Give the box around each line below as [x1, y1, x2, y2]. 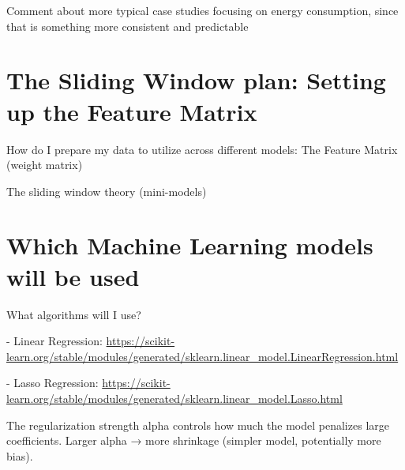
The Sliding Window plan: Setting [6, 64, 386, 96]
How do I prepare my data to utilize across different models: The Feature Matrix [6, 141, 398, 157]
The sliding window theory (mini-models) [6, 182, 207, 199]
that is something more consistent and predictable [6, 17, 249, 34]
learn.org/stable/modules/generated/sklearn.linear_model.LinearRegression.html [6, 348, 399, 364]
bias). [6, 447, 33, 464]
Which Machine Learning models [6, 229, 373, 261]
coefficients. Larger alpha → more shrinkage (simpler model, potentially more [6, 432, 381, 449]
